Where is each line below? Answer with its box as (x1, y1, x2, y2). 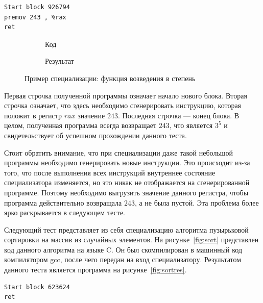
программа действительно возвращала (4, 197, 122, 208)
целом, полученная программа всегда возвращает (4, 120, 157, 131)
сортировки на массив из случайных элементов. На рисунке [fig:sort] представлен (4, 234, 259, 245)
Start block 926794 (4, 4, 70, 11)
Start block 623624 (4, 283, 70, 291)
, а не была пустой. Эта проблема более (134, 197, 259, 208)
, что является (169, 120, 213, 131)
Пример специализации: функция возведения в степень (25, 72, 196, 83)
